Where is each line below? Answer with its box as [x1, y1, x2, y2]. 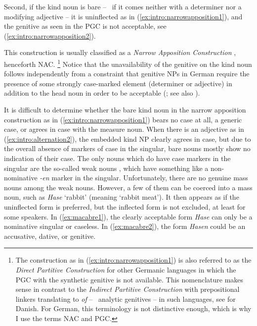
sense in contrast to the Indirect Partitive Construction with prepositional [15, 284, 240, 294]
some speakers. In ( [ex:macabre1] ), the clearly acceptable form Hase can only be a [4, 211, 253, 221]
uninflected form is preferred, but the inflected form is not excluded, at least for [4, 201, 246, 212]
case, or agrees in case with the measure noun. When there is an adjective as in [4, 124, 244, 134]
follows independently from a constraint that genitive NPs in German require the [4, 68, 250, 79]
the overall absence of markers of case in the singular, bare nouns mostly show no [4, 143, 251, 154]
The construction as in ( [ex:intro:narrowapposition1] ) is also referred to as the [15, 255, 252, 265]
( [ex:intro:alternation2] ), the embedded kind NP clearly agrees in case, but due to [4, 133, 251, 144]
